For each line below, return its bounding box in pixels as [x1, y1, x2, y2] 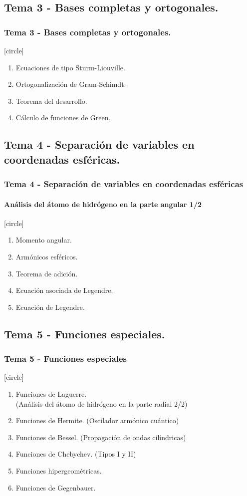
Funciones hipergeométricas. [15, 465, 102, 476]
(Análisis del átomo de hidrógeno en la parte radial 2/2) [15, 398, 188, 409]
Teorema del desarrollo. [15, 95, 87, 106]
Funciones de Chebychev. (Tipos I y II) [15, 449, 136, 459]
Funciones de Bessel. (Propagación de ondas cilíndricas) [15, 432, 186, 442]
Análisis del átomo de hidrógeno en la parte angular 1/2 [4, 199, 202, 209]
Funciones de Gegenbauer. [15, 482, 96, 493]
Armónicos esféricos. [15, 251, 78, 261]
